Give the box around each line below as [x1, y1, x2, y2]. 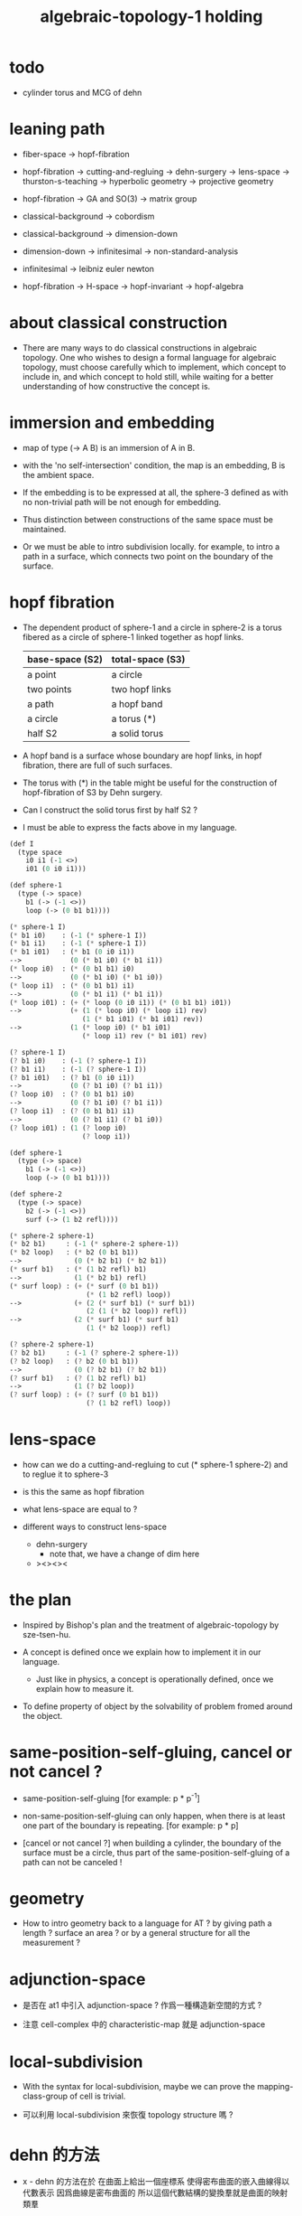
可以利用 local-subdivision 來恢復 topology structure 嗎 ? [22, 2109, 233, 2120]
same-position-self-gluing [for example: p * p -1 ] [22, 1791, 200, 1804]
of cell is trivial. [69, 2090, 126, 2102]
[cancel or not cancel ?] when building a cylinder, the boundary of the [22, 1837, 282, 1848]
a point [26, 668, 57, 681]
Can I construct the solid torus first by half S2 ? [22, 804, 198, 815]
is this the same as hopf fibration [22, 1487, 145, 1497]
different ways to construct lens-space [22, 1521, 167, 1532]
